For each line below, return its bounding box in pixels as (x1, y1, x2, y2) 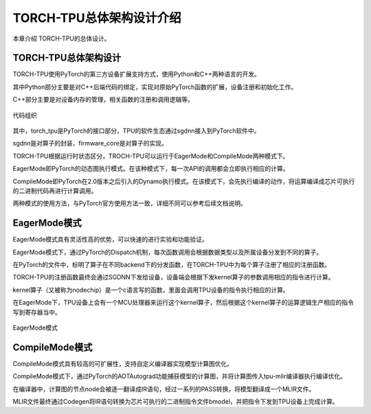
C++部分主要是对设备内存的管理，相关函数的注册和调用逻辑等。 (12, 95, 194, 104)
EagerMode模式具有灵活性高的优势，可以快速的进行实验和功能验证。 (12, 235, 209, 244)
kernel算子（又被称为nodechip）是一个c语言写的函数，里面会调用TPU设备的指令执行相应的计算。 (12, 286, 289, 294)
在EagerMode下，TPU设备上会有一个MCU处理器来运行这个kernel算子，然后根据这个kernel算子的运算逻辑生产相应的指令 (12, 299, 354, 307)
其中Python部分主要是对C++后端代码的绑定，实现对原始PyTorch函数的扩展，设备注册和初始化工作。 (12, 82, 297, 91)
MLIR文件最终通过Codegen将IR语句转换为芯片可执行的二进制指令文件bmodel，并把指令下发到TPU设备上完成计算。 (12, 398, 339, 406)
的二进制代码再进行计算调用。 (12, 186, 98, 195)
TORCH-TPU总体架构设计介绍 (12, 10, 181, 25)
